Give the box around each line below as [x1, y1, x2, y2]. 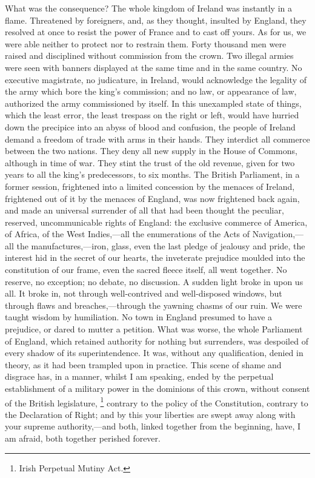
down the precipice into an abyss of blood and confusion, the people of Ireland [5, 120, 296, 133]
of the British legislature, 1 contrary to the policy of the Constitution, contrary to [5, 394, 308, 409]
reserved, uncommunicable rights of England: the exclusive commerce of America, [5, 215, 308, 228]
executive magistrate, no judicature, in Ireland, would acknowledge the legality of [5, 73, 307, 86]
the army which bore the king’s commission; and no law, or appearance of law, [5, 85, 297, 98]
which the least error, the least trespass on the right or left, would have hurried [5, 109, 299, 121]
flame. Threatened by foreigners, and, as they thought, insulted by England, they [5, 13, 307, 26]
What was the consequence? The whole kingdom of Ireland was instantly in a [5, 2, 292, 14]
